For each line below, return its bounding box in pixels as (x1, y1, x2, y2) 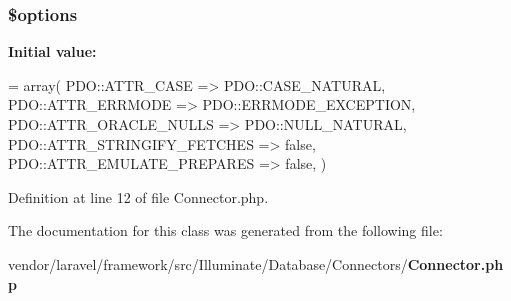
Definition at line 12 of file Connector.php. (8, 186, 269, 207)
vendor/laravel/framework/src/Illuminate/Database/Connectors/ (8, 253, 408, 274)
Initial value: (8, 41, 97, 62)
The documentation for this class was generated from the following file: (8, 220, 443, 241)
